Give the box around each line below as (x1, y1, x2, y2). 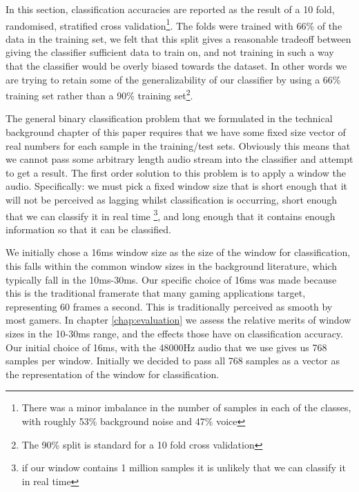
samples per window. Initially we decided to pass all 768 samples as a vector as (6, 353, 340, 368)
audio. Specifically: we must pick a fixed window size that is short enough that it (6, 179, 348, 193)
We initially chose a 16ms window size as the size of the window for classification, (6, 245, 351, 259)
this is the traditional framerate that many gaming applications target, (6, 286, 306, 300)
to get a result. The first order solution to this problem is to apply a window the (6, 165, 346, 179)
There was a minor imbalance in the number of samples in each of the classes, (21, 400, 351, 415)
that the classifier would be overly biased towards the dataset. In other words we (6, 59, 347, 73)
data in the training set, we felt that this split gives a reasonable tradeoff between (6, 31, 351, 46)
